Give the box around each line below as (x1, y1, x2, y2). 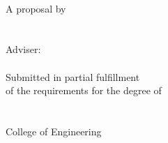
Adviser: (6, 42, 41, 57)
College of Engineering (6, 123, 102, 138)
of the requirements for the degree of (6, 83, 162, 98)
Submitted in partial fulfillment (6, 69, 140, 84)
